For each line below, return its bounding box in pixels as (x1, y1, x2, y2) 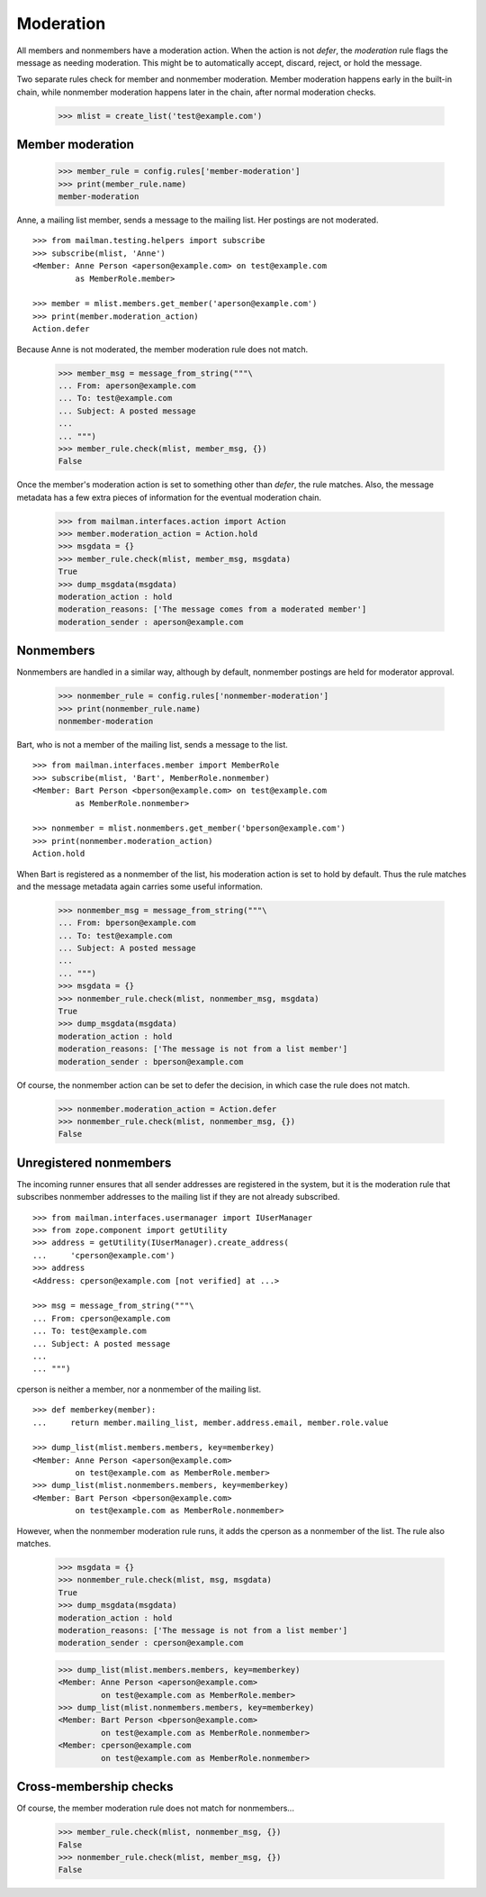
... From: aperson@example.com (58, 380, 197, 391)
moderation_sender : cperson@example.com (58, 1638, 244, 1648)
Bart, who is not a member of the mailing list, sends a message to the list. (16, 740, 288, 750)
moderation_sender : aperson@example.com (58, 617, 244, 627)
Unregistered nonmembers (16, 1155, 172, 1170)
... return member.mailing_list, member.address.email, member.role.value (32, 1417, 389, 1428)
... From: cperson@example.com (32, 1313, 171, 1323)
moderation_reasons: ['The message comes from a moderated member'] (58, 604, 367, 614)
